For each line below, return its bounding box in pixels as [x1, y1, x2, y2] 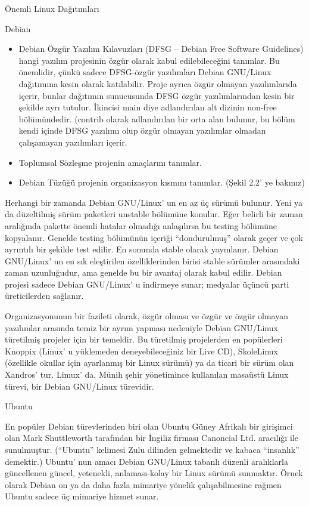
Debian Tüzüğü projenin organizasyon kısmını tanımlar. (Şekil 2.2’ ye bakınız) [18, 176, 305, 189]
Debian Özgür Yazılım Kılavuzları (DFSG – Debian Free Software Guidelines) [18, 42, 304, 55]
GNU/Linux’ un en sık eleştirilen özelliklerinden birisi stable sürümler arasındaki [5, 254, 300, 267]
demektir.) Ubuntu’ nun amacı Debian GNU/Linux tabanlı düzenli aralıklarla [5, 455, 288, 467]
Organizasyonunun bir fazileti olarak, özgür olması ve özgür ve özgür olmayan [5, 310, 289, 322]
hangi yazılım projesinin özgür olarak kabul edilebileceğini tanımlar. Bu [18, 54, 280, 66]
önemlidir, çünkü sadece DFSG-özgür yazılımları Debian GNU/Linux [18, 66, 271, 78]
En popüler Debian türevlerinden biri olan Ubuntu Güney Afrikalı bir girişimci [5, 419, 293, 432]
